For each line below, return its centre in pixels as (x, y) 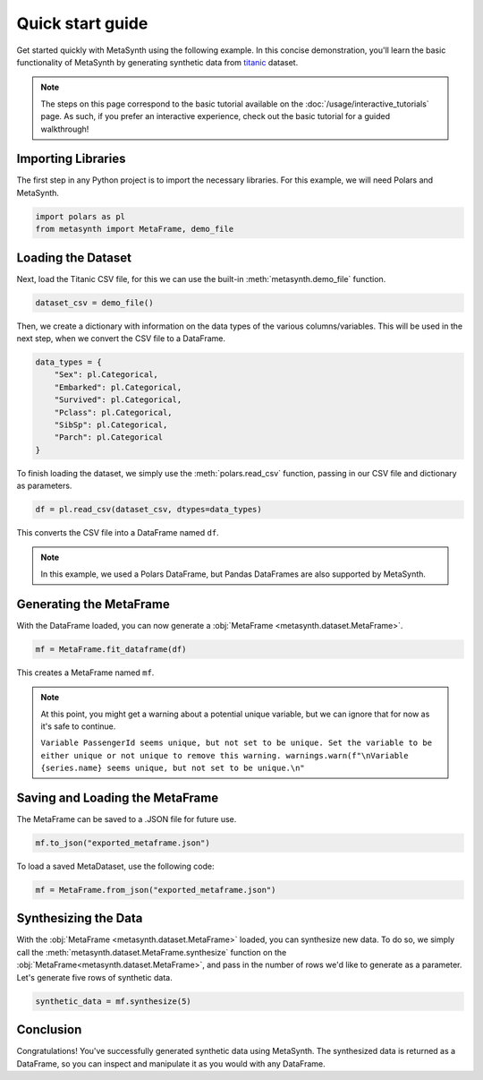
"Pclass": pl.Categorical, (114, 412)
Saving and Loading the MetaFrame (118, 797)
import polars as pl (80, 216)
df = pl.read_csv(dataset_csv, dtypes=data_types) (149, 510)
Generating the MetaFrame (93, 604)
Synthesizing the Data (80, 918)
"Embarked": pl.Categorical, (118, 387)
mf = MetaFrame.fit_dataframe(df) (111, 649)
